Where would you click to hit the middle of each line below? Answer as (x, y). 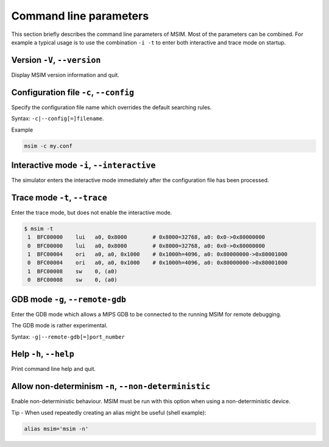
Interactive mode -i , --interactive (83, 165)
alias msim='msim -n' (56, 429)
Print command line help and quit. (54, 369)
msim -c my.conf (48, 146)
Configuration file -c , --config (73, 92)
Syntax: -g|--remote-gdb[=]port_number (68, 337)
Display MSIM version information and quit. (65, 75)
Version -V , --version (56, 60)
